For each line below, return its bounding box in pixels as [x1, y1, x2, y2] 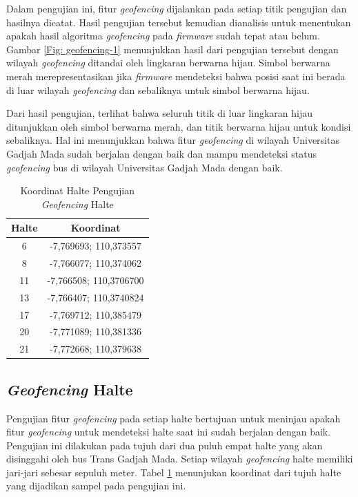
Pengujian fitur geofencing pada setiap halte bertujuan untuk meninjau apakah [6, 411, 341, 425]
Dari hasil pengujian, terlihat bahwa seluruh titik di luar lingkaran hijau [6, 106, 312, 120]
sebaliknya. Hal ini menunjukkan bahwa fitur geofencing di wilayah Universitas [6, 133, 339, 147]
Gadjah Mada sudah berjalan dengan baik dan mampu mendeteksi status [6, 146, 317, 160]
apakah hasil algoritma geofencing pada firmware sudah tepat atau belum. [6, 28, 320, 43]
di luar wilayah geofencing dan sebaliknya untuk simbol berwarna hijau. [6, 82, 310, 97]
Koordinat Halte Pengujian [20, 183, 135, 198]
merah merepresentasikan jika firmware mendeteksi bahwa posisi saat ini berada [6, 68, 346, 83]
